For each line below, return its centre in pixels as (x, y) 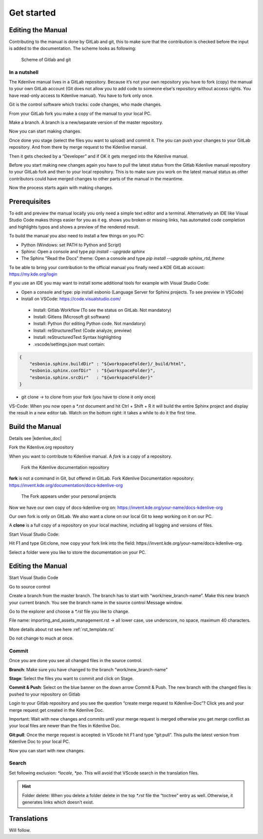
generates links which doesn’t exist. (58, 802)
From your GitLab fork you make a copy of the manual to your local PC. (80, 113)
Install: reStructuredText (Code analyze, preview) (83, 330)
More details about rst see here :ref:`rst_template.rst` (62, 629)
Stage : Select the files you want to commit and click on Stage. (71, 679)
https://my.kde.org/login (33, 274)
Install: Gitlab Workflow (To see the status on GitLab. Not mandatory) (102, 310)
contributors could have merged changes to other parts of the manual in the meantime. (96, 178)
